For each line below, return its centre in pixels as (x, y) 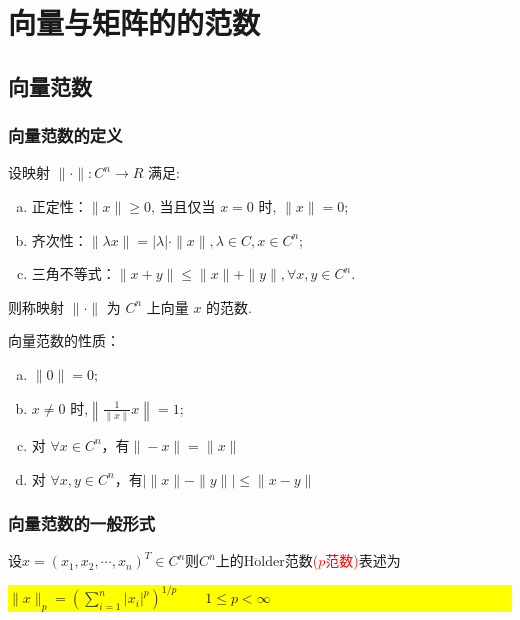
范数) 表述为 (363, 560)
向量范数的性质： (64, 340)
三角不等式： (73, 273)
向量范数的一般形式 (82, 523)
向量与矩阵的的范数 (134, 22)
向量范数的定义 (65, 135)
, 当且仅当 (183, 205)
